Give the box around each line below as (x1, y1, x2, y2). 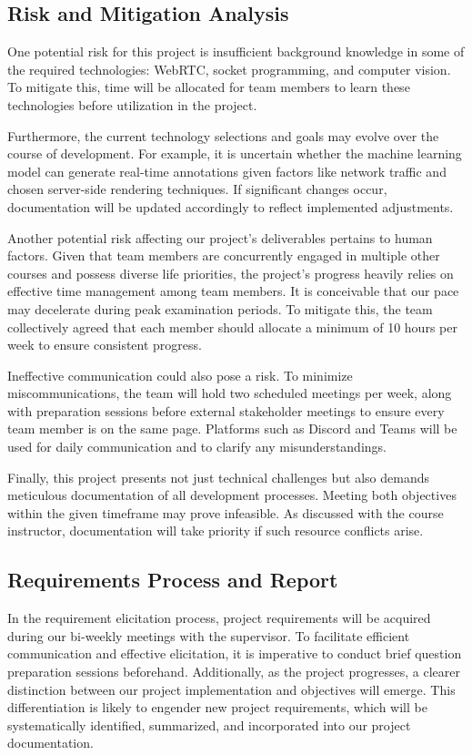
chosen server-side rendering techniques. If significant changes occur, (7, 179, 387, 199)
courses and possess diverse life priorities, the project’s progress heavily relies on (7, 263, 454, 282)
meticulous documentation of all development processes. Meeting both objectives (7, 485, 457, 505)
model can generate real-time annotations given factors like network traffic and (7, 161, 447, 180)
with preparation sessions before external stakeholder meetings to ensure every (7, 401, 445, 420)
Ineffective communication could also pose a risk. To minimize (7, 365, 353, 384)
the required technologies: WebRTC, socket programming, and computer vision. (7, 59, 451, 78)
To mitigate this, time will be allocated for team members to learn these (7, 77, 410, 97)
